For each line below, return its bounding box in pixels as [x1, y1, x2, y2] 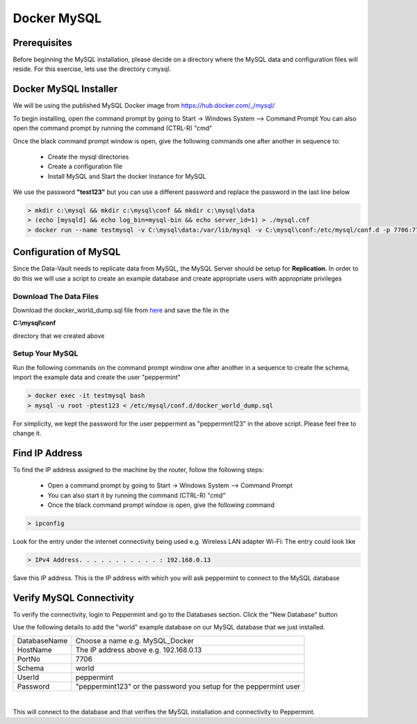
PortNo [17, 654, 41, 663]
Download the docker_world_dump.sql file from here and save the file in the [13, 306, 229, 314]
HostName [17, 645, 52, 654]
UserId [17, 672, 40, 682]
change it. [13, 428, 42, 437]
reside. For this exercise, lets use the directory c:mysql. [13, 65, 172, 73]
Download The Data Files [13, 291, 99, 301]
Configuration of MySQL [13, 246, 121, 258]
